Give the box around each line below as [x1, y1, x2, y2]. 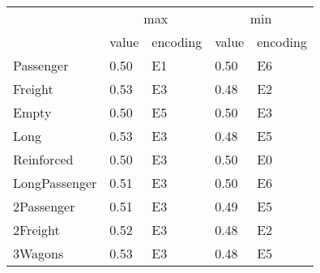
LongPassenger [13, 173, 97, 192]
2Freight [13, 220, 60, 239]
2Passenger [13, 197, 75, 215]
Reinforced [13, 150, 74, 168]
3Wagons [13, 244, 64, 262]
